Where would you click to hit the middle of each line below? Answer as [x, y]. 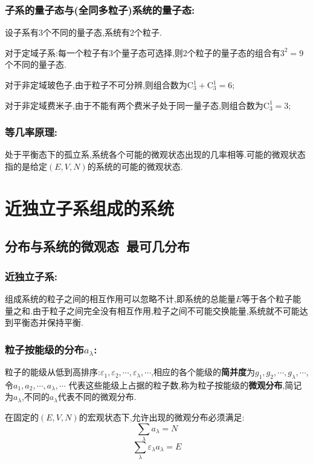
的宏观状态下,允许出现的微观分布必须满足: [162, 417]
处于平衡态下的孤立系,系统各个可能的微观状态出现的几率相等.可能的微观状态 [155, 154]
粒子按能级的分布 [44, 349]
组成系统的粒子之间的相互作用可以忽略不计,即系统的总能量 [120, 298]
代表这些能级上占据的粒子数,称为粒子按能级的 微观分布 [176, 385]
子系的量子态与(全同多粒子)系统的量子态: [100, 9]
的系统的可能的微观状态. [135, 166]
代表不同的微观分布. [97, 397]
